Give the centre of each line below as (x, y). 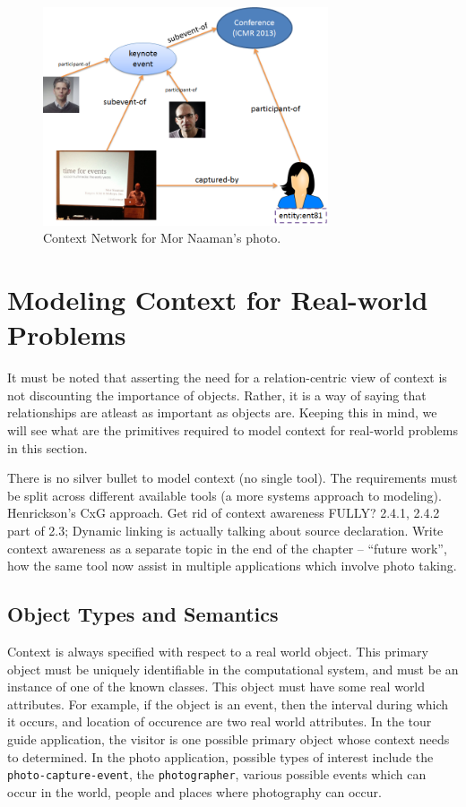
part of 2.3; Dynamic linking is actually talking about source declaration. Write (225, 530)
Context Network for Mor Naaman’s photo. (162, 238)
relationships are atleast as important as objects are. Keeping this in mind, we (222, 412)
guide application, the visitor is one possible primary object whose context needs (229, 738)
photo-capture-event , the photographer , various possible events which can (217, 774)
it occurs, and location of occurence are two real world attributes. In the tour (220, 721)
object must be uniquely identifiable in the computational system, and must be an (233, 669)
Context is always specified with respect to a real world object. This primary (218, 651)
